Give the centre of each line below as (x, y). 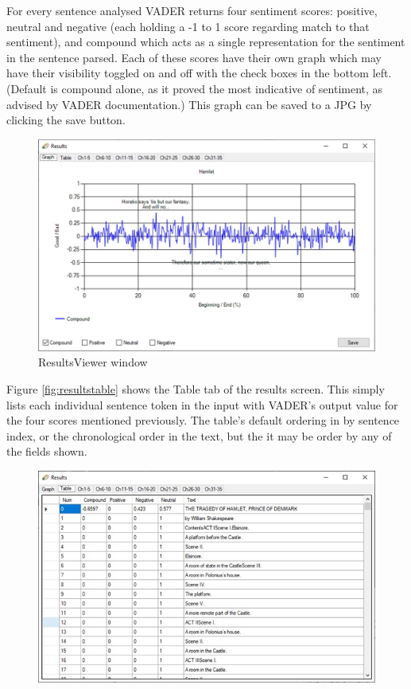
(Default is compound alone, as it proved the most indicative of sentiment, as (195, 88)
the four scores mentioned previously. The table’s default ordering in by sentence (203, 420)
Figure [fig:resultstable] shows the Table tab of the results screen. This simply (196, 389)
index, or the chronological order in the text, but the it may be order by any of (199, 435)
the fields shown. (47, 451)
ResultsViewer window (93, 362)
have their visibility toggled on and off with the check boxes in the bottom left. (199, 73)
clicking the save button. (66, 120)
